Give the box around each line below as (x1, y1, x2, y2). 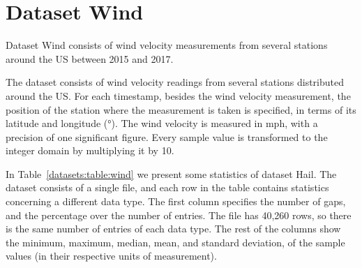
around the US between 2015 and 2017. (6, 51, 174, 66)
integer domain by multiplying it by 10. (6, 143, 174, 158)
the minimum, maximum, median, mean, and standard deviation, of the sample (6, 234, 345, 249)
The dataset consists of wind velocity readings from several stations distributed (6, 75, 345, 89)
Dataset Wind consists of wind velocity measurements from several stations (6, 38, 328, 52)
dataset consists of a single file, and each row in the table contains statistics (6, 180, 329, 195)
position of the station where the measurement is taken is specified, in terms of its (6, 102, 356, 117)
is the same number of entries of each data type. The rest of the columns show (6, 221, 341, 236)
